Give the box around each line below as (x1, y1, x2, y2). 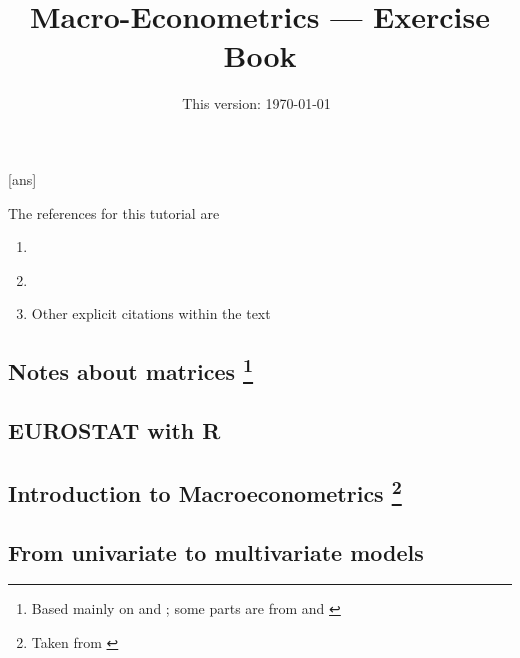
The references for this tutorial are (8, 202, 220, 223)
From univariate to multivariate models (8, 536, 424, 567)
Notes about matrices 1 (8, 352, 254, 387)
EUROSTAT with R (8, 415, 221, 446)
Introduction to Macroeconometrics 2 (8, 473, 402, 508)
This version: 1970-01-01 (182, 93, 331, 114)
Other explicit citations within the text (31, 303, 271, 324)
